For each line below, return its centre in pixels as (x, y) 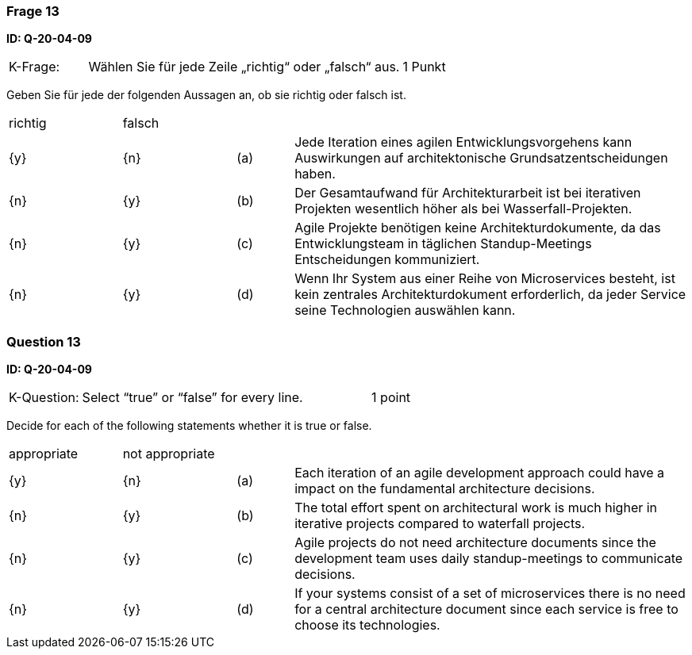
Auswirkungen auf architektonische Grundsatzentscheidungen (481, 158)
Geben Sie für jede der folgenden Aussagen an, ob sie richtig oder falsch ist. (206, 95)
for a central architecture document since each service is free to (486, 609)
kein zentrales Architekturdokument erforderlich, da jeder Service (490, 295)
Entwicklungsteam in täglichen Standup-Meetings (443, 244)
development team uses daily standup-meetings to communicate (489, 559)
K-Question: (44, 398)
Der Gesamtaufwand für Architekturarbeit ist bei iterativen (468, 193)
